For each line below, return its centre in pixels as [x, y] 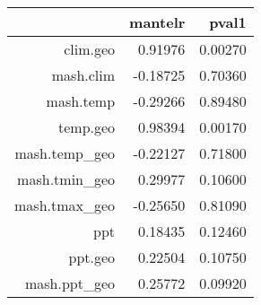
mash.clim [83, 75]
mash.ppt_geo [70, 283]
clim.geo [90, 49]
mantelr [157, 22]
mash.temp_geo [65, 153]
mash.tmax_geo [65, 205]
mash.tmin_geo [66, 179]
